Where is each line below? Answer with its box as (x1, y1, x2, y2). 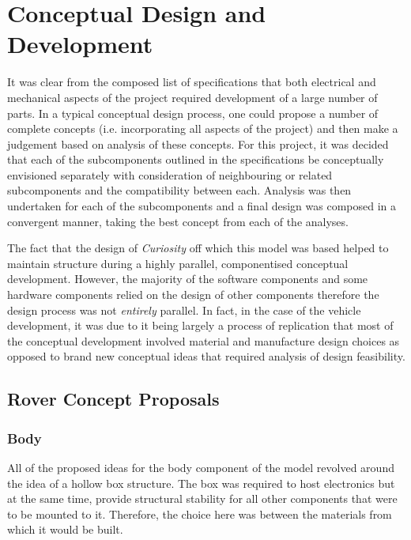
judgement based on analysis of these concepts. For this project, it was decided (7, 135, 389, 152)
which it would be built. (7, 521, 123, 538)
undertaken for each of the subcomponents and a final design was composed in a (7, 198, 397, 214)
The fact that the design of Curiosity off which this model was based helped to (7, 240, 389, 256)
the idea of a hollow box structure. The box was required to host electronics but (7, 474, 395, 491)
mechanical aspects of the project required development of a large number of (7, 89, 378, 105)
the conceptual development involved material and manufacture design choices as (7, 332, 400, 349)
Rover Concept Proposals (7, 387, 220, 411)
